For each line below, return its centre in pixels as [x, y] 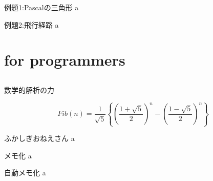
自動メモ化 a [25, 173]
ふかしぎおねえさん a [39, 138]
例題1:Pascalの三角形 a [41, 7]
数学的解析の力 [29, 89]
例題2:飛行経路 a [31, 24]
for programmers [65, 60]
